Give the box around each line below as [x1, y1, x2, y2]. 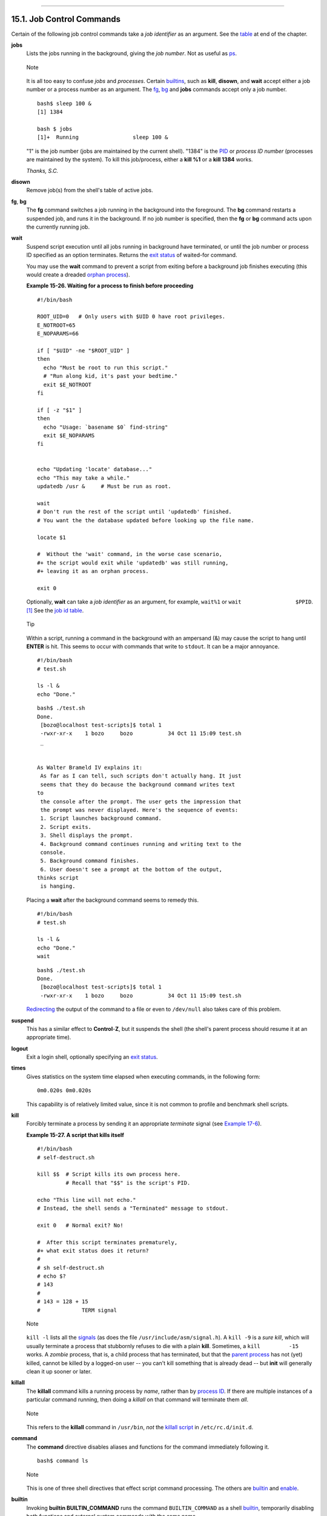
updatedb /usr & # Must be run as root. [37, 483, 172, 490]
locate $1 [37, 534, 66, 541]
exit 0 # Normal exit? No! [37, 1222, 124, 1229]
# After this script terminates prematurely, [37, 1239, 178, 1246]
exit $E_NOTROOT [43, 381, 92, 388]
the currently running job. [26, 223, 90, 230]
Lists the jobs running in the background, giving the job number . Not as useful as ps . [26, 50, 237, 57]
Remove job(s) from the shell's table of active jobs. [26, 187, 154, 194]
